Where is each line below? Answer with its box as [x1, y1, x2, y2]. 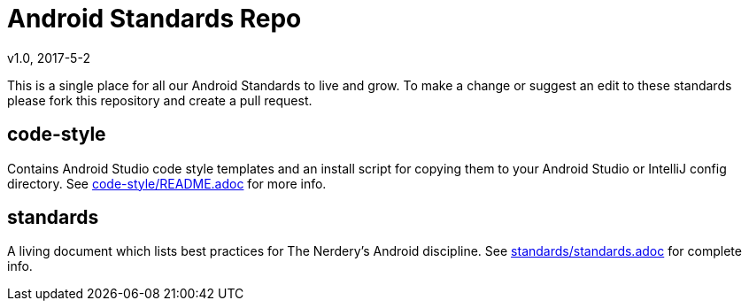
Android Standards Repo [7, 4, 302, 34]
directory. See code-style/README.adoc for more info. [7, 175, 327, 191]
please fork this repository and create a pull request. [7, 92, 313, 108]
